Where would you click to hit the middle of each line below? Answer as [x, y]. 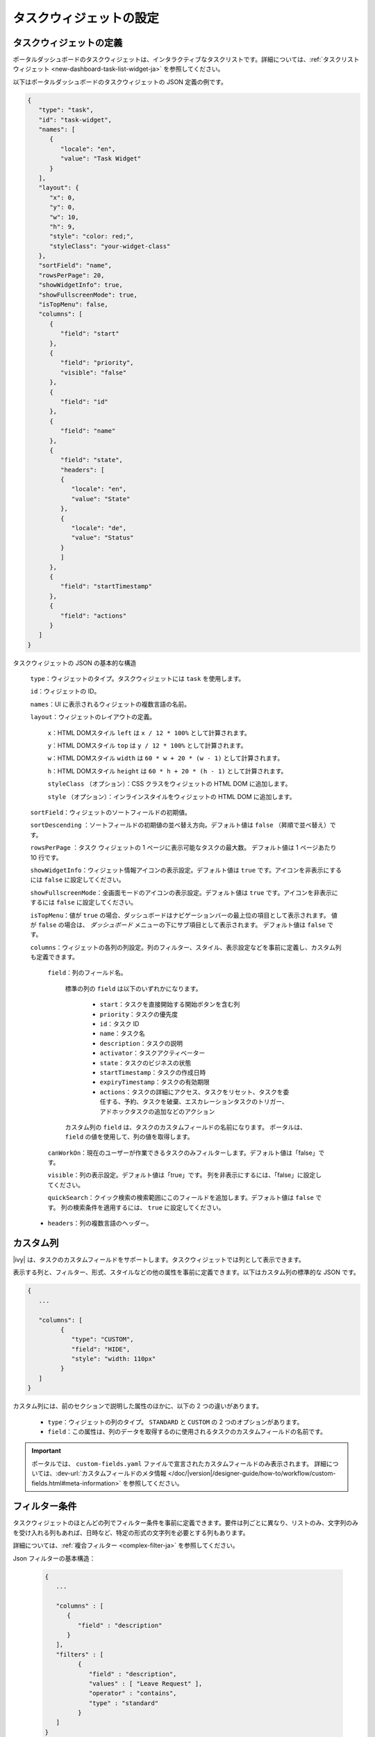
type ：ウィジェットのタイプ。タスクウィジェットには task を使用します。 [137, 679]
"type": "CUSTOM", [103, 1340]
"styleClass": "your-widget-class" [110, 246]
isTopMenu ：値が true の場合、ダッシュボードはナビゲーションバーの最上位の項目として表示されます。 [180, 915]
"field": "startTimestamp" [106, 586]
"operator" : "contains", [133, 1693]
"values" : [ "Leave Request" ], [145, 1684]
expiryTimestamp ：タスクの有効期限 [155, 1082]
